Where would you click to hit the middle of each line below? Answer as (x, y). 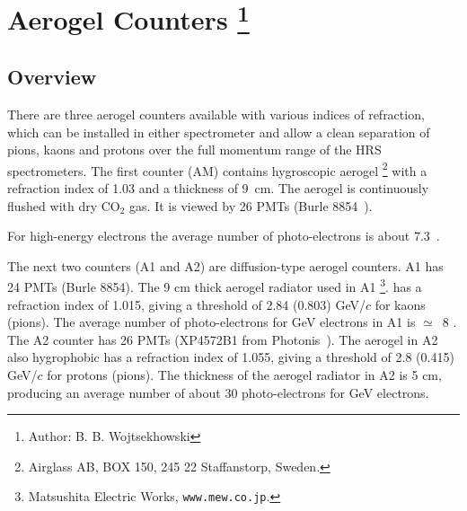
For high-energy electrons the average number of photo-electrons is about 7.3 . (224, 236)
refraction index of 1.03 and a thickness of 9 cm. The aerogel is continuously (218, 187)
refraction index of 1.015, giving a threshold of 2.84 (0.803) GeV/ (186, 304)
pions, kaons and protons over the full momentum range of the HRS (194, 150)
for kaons (400, 304)
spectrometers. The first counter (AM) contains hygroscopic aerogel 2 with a (217, 169)
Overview (52, 77)
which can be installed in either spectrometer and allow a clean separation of (219, 132)
